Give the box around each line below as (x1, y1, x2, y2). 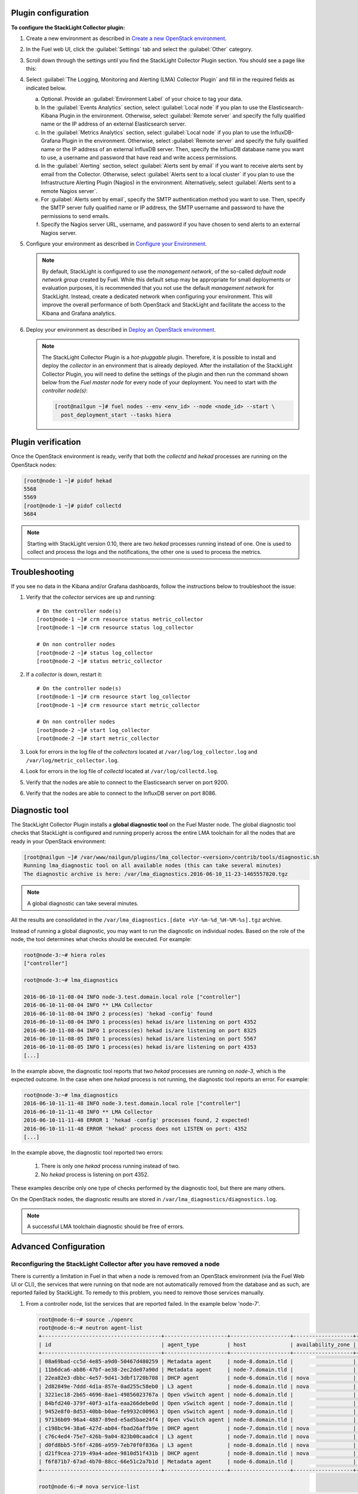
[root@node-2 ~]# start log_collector (36, 727, 150, 733)
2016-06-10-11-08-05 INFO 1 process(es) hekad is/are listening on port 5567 (23, 1035, 257, 1042)
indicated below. (26, 84, 67, 91)
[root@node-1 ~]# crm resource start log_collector (36, 693, 191, 700)
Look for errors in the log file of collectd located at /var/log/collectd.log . (26, 768, 219, 775)
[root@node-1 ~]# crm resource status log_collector (36, 624, 194, 631)
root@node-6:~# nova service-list (38, 1483, 140, 1490)
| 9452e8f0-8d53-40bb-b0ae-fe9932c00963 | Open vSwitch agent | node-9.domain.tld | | (38, 1408, 356, 1415)
